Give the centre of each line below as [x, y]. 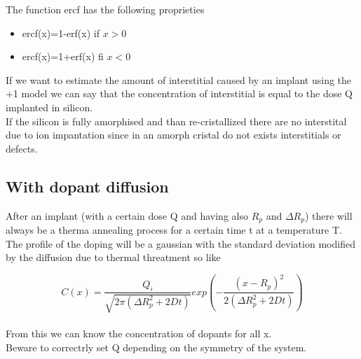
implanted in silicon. [49, 107]
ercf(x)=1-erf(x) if [61, 33]
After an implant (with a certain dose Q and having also [127, 215]
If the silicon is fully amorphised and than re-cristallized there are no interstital [176, 121]
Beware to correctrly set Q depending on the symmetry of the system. [156, 347]
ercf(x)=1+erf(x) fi [63, 56]
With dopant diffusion [87, 186]
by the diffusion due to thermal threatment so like [113, 257]
